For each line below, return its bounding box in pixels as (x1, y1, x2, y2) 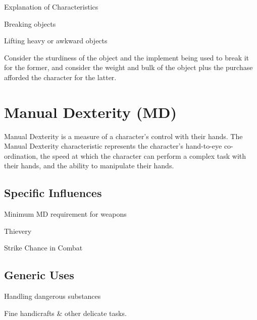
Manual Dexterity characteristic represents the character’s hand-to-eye (4, 141, 222, 151)
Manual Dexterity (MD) (4, 101, 177, 122)
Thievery (4, 225, 32, 236)
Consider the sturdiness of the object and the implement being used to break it (4, 52, 249, 62)
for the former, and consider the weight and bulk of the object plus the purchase (4, 62, 253, 73)
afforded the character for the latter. (4, 72, 117, 82)
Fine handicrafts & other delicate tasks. (4, 307, 127, 318)
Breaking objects (4, 18, 56, 29)
